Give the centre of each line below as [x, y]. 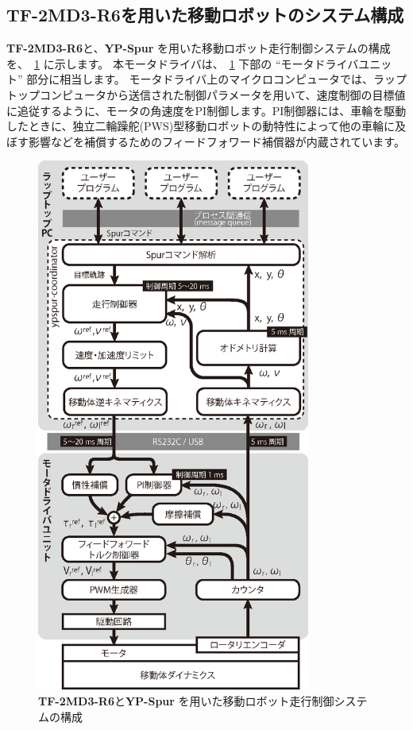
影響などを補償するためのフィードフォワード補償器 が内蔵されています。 [216, 141]
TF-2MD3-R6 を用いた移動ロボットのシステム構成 [205, 15]
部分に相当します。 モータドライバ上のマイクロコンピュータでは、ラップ [216, 79]
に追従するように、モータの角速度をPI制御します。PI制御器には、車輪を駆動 [206, 110]
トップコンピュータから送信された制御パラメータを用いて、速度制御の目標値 [206, 94]
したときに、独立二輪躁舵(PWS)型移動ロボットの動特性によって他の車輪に [201, 126]
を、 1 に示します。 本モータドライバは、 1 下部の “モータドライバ [183, 63]
